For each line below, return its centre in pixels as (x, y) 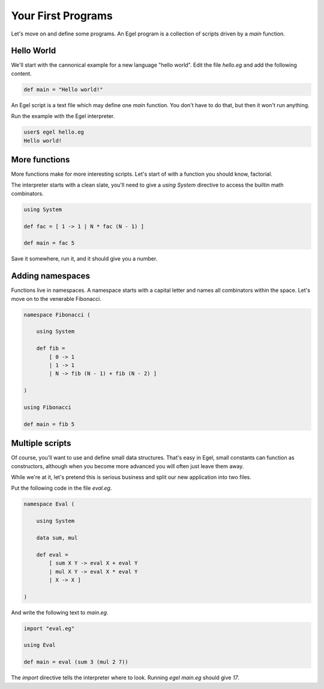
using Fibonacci (48, 407)
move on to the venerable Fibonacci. (56, 298)
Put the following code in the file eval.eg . (61, 488)
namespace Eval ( (49, 504)
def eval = (52, 555)
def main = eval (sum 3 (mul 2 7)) (76, 662)
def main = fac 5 (49, 243)
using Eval (40, 645)
